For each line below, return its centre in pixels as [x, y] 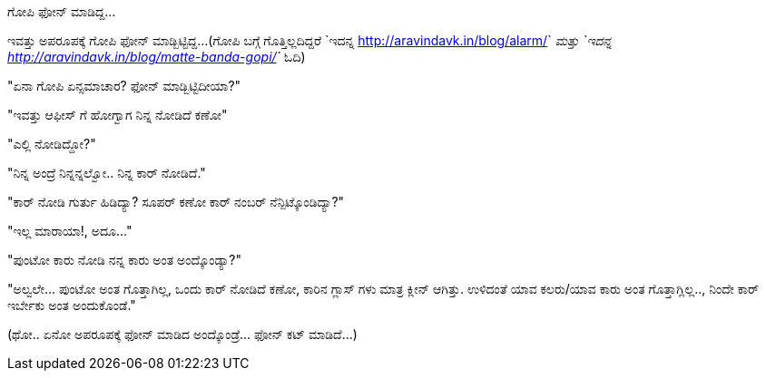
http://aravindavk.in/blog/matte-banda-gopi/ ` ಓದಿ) [157, 57]
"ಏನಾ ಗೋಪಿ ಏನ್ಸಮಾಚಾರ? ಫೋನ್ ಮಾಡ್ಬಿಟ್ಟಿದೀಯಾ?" [124, 86]
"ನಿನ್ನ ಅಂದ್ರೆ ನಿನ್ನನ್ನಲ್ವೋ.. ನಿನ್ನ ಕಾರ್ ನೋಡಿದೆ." [107, 173]
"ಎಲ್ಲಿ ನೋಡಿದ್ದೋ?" [52, 144]
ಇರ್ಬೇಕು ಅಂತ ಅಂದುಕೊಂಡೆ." [72, 305]
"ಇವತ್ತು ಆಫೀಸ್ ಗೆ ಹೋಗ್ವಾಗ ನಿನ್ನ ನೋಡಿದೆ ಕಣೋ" [118, 115]
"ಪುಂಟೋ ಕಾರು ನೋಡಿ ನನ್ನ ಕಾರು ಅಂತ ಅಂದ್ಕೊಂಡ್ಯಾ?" [125, 260]
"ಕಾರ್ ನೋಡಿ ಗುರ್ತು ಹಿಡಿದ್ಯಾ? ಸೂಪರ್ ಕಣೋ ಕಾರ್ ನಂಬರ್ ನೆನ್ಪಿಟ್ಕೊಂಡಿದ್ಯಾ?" [176, 202]
